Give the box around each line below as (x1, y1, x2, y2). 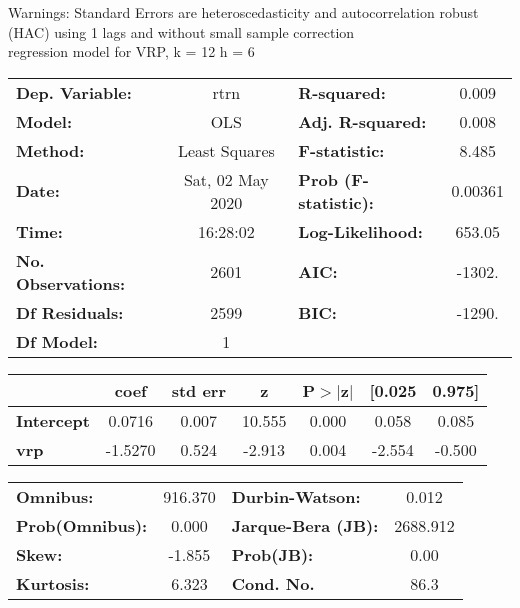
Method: (16, 138, 85, 162)
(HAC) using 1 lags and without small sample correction (8, 21, 355, 42)
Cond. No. (231, 571, 315, 595)
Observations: (16, 271, 126, 295)
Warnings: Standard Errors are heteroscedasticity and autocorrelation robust (8, 2, 479, 22)
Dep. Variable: (16, 80, 132, 104)
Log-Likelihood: (298, 219, 423, 243)
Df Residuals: (16, 300, 124, 324)
